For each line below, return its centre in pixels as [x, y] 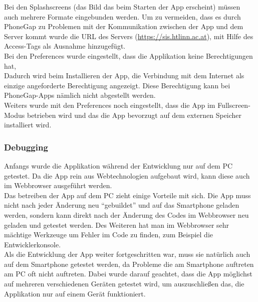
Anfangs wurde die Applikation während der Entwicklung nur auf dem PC [118, 165]
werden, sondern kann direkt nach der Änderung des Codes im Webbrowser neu [126, 214]
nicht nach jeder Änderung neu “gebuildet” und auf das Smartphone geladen [122, 205]
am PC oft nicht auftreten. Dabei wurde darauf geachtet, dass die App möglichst [128, 274]
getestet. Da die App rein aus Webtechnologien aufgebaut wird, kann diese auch [127, 175]
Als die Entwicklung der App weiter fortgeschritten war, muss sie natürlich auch [127, 254]
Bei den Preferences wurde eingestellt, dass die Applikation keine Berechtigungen [128, 55]
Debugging [26, 147]
